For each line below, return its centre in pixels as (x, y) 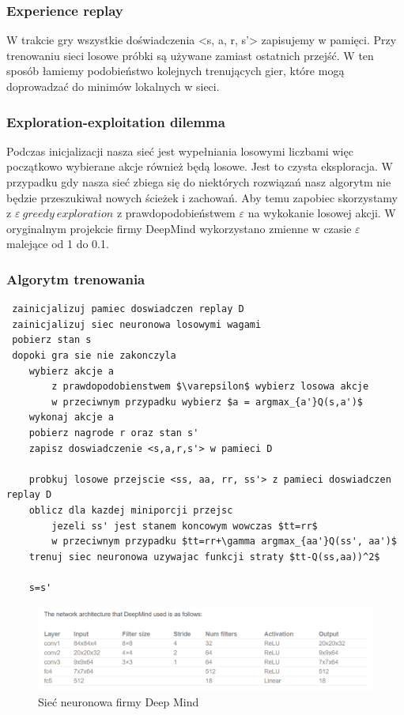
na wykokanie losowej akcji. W (322, 213)
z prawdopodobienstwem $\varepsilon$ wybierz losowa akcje (210, 387)
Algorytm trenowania (76, 278)
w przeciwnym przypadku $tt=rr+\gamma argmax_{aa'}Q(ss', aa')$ (224, 542)
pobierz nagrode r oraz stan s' (114, 433)
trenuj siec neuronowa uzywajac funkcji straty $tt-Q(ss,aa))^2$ (204, 557)
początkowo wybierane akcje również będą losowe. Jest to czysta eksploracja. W (200, 166)
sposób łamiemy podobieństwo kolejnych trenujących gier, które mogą (176, 71)
